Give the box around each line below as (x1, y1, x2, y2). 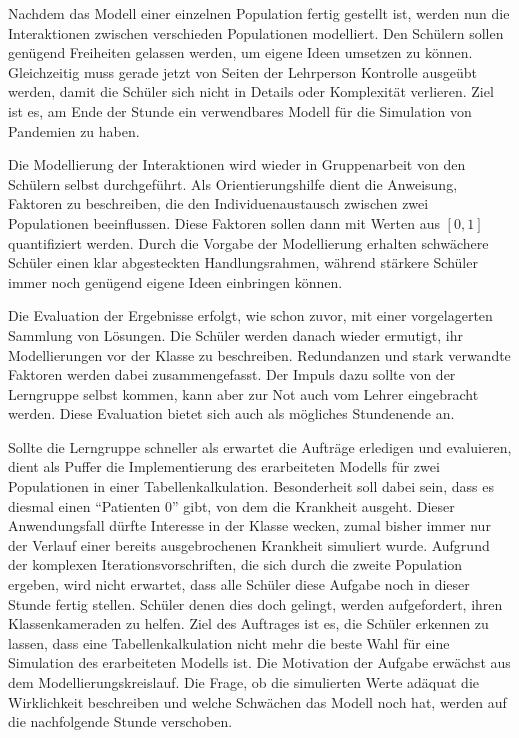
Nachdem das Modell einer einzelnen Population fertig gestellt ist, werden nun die (8, 3, 510, 23)
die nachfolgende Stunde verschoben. (8, 711, 233, 732)
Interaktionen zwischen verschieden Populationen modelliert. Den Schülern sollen (8, 22, 504, 43)
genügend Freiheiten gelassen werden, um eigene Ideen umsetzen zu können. (8, 42, 473, 63)
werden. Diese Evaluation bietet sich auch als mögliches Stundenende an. (8, 403, 455, 424)
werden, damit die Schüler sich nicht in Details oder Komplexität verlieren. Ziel (8, 81, 494, 102)
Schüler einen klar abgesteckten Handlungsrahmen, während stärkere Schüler (8, 252, 478, 273)
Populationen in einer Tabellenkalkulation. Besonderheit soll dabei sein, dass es (8, 476, 494, 497)
